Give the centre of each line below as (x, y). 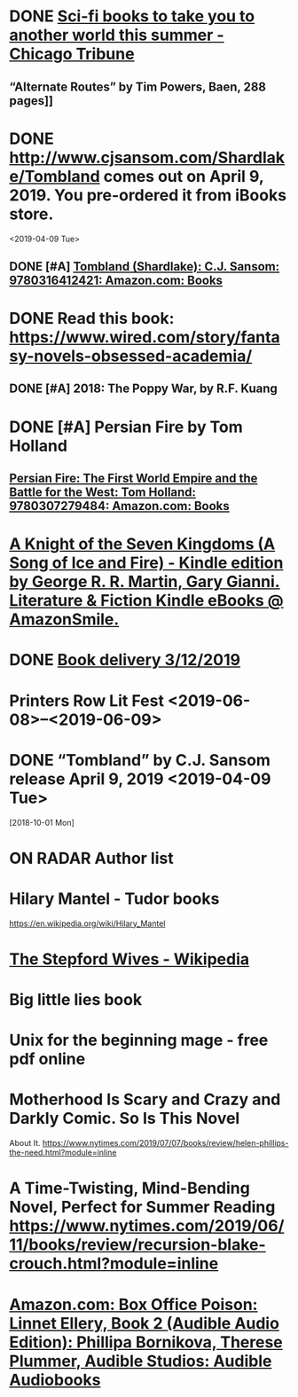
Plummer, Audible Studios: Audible (141, 1361)
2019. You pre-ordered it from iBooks (148, 195)
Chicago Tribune (72, 54)
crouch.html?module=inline (114, 1264)
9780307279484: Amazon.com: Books (120, 506)
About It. (25, 1143)
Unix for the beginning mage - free (139, 1040)
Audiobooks (55, 1380)
